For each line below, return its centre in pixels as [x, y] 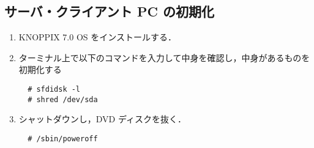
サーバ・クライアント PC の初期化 [109, 11]
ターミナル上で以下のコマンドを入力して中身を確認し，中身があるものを [164, 57]
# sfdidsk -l [54, 89]
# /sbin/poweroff [63, 139]
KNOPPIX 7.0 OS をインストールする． [97, 37]
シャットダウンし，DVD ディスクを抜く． [102, 119]
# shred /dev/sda [63, 99]
